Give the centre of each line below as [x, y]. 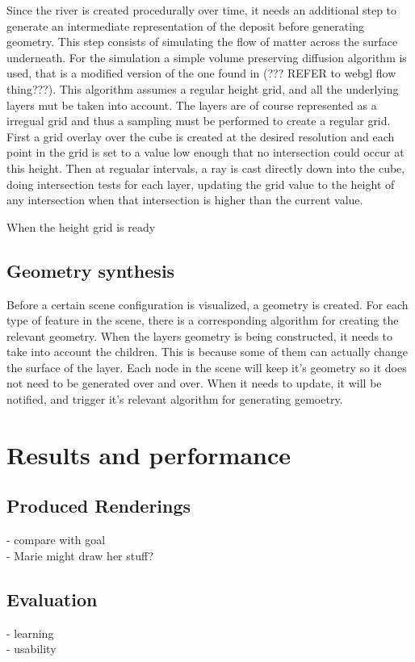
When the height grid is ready [81, 226]
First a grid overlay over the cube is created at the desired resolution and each [201, 136]
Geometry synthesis [91, 270]
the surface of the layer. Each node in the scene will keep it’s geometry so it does [207, 367]
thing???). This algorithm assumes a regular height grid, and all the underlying [203, 88]
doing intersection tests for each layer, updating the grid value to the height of [201, 184]
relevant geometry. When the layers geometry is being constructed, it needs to [200, 335]
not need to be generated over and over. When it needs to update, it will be [194, 383]
